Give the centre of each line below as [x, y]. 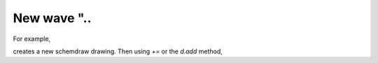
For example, [32, 39]
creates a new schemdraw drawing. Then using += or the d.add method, [118, 51]
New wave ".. [52, 18]
